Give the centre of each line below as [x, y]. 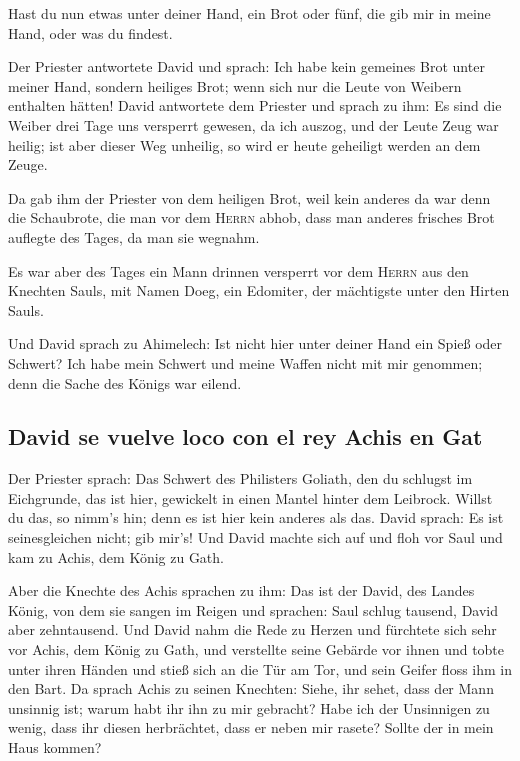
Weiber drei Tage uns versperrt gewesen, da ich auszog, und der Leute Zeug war [253, 124]
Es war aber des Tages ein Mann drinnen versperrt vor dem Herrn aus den [238, 270]
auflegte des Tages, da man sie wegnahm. [134, 236]
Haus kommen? [55, 747]
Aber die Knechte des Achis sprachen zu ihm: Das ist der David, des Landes [241, 590]
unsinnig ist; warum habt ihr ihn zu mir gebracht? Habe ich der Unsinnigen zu [249, 707]
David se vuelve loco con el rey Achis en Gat [245, 436]
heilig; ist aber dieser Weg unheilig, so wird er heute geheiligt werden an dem [244, 144]
